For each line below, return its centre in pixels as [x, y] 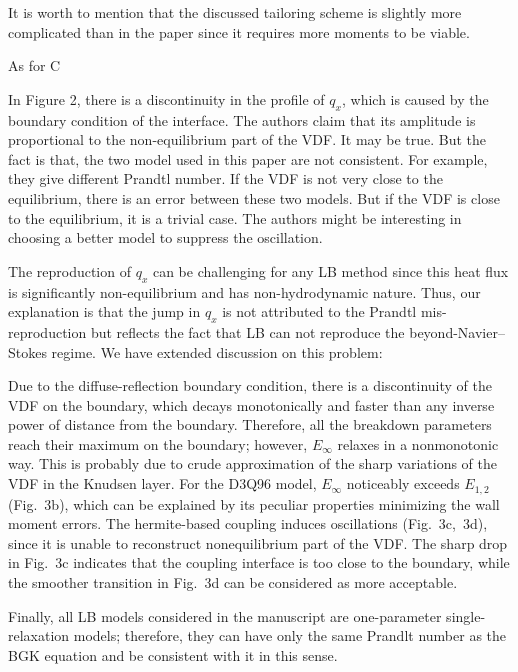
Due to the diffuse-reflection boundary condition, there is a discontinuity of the [250, 385]
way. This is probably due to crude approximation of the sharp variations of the [252, 463]
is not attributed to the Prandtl [319, 311]
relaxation [39, 635]
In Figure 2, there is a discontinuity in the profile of [166, 98]
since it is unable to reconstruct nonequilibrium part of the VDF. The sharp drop [258, 542]
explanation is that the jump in [104, 311]
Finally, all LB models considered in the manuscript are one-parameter [225, 615]
